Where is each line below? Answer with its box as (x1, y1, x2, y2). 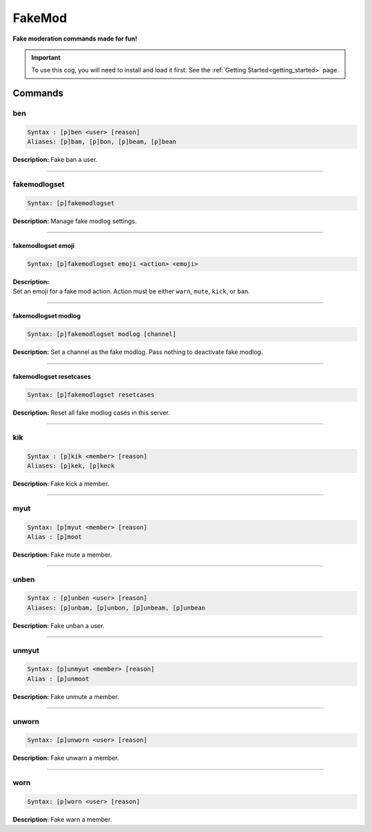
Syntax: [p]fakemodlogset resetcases (27, 391, 155, 399)
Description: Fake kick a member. (12, 479, 110, 488)
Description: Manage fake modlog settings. (12, 217, 137, 225)
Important (31, 53, 61, 61)
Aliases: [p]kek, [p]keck (27, 462, 115, 470)
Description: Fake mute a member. (12, 550, 112, 559)
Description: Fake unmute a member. (12, 692, 120, 700)
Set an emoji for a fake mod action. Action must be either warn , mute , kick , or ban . (12, 287, 251, 295)
